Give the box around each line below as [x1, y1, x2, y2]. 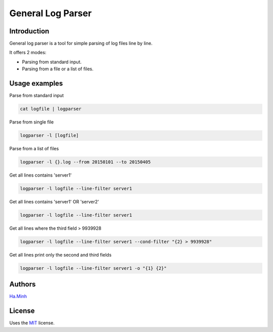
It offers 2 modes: [9, 50, 47, 56]
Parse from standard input [9, 93, 64, 99]
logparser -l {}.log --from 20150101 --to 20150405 [20, 159, 151, 165]
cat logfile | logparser [20, 106, 82, 112]
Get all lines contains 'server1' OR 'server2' [9, 199, 100, 205]
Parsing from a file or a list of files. [22, 66, 94, 72]
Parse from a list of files [9, 146, 59, 152]
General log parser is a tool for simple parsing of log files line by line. [9, 40, 153, 47]
